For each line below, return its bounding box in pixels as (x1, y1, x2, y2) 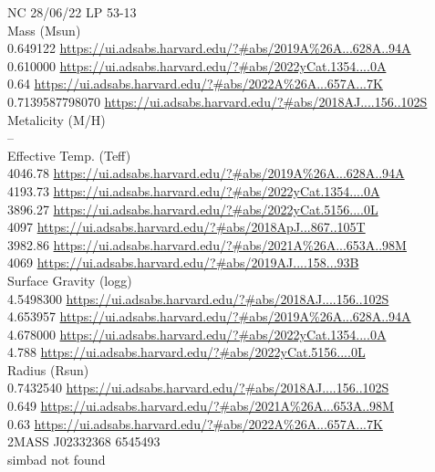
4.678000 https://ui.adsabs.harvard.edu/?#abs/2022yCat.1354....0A (7, 324, 387, 343)
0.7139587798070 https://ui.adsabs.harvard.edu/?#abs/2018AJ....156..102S (7, 91, 428, 110)
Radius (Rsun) (7, 360, 89, 379)
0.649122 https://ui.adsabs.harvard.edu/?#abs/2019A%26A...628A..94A (7, 38, 411, 58)
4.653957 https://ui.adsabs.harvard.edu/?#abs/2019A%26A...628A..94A (7, 307, 411, 326)
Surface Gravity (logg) (7, 270, 132, 289)
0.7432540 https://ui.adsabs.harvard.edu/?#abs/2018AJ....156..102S (7, 378, 389, 397)
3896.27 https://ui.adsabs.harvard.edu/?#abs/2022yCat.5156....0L (7, 199, 378, 218)
